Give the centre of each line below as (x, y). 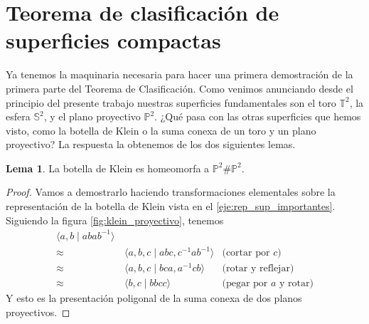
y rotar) (296, 284)
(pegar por (245, 284)
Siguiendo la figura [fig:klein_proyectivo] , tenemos (115, 220)
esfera (18, 116)
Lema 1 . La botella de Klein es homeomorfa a (108, 168)
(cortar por (246, 253)
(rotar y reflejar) (258, 269)
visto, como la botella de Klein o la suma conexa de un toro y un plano (161, 130)
